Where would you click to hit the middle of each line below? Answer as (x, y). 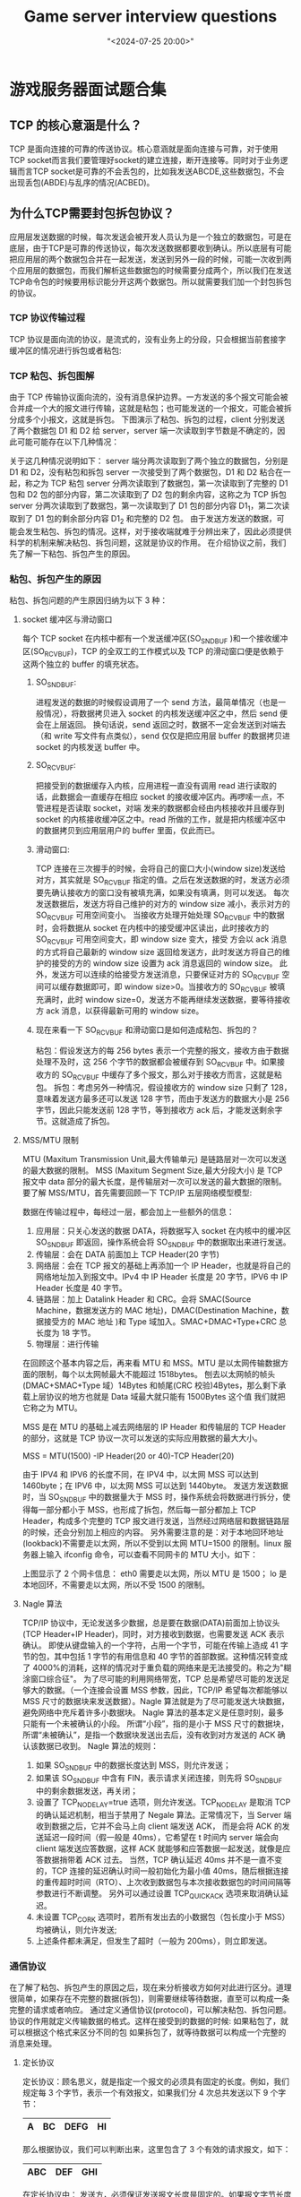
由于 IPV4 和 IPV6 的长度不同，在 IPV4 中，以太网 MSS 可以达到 (140, 1475)
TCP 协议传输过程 (47, 318)
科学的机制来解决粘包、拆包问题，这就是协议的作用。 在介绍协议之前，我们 (148, 542)
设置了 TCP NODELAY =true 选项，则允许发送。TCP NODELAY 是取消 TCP (163, 1803)
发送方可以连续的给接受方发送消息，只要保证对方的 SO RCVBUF (166, 975)
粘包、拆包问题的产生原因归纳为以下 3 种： (89, 600)
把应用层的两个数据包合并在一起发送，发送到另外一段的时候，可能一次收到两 (150, 259)
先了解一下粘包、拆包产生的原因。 (72, 554)
